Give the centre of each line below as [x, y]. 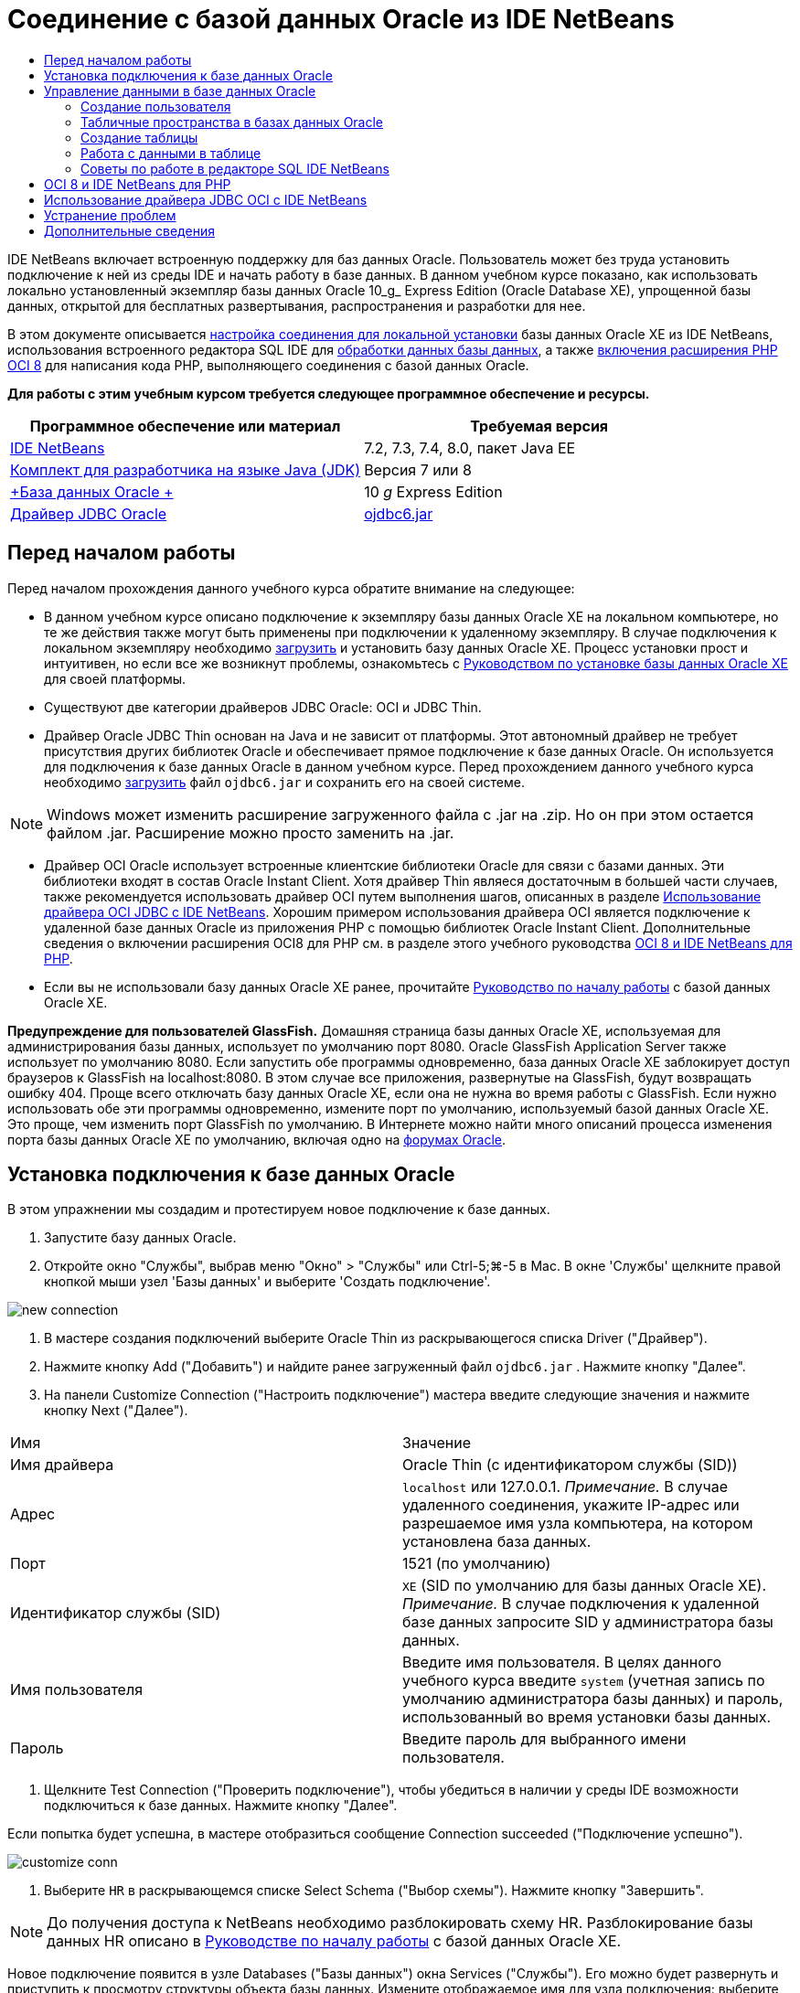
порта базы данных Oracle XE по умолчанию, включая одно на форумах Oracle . [257, 1139]
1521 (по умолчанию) [477, 1564]
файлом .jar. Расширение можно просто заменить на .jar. [251, 832]
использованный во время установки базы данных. [587, 1717]
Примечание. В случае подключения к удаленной [581, 1604]
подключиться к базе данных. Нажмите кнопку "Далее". [221, 1806]
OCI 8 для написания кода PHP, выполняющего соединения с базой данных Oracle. [268, 365]
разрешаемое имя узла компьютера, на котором [578, 1524]
